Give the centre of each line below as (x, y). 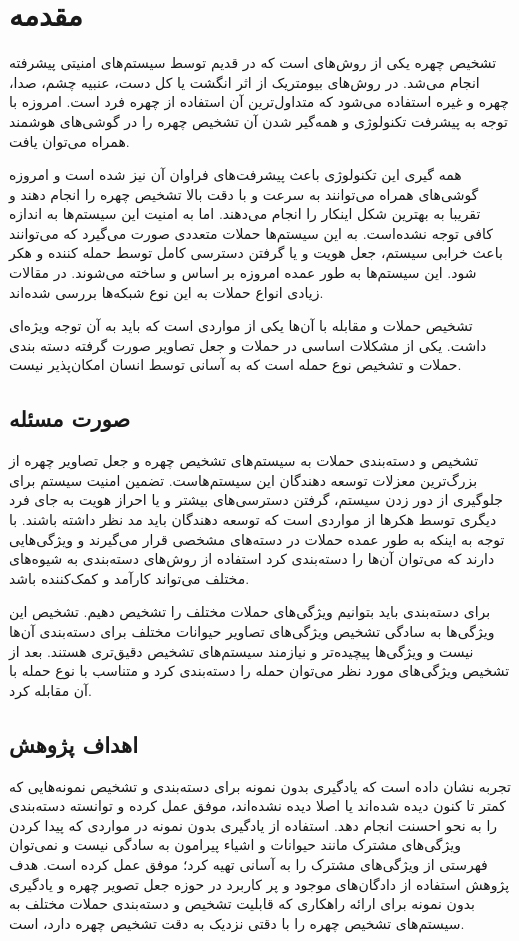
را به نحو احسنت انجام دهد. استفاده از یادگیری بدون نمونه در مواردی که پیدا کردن (253, 824)
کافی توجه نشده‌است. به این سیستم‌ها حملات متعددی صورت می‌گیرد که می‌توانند (251, 232)
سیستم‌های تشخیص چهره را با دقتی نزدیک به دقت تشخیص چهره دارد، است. (237, 922)
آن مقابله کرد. (50, 689)
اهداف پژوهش (73, 743)
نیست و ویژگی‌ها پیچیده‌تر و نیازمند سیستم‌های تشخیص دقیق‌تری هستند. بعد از (241, 650)
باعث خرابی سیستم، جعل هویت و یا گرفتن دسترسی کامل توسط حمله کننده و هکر (256, 252)
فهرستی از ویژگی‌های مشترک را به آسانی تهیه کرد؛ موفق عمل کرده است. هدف (248, 863)
